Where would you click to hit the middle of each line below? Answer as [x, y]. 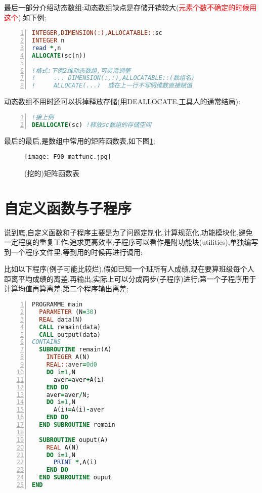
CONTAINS [47, 342]
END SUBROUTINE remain [77, 425]
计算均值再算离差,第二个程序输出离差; [66, 288]
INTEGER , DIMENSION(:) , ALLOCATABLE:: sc [97, 33]
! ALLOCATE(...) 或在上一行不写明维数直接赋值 [112, 86]
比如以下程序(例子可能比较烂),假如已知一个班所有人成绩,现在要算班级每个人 [129, 269]
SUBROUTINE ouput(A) [74, 440]
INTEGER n [48, 41]
